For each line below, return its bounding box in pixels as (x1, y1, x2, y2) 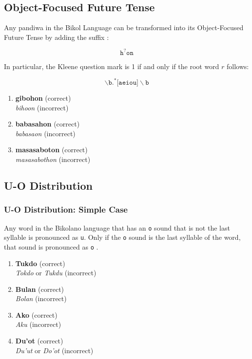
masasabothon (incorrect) (15, 154, 91, 164)
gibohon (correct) (15, 92, 71, 103)
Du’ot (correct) (15, 336, 63, 346)
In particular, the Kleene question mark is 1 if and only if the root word (4, 61, 219, 71)
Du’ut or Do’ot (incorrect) (15, 345, 94, 355)
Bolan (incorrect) (15, 293, 67, 304)
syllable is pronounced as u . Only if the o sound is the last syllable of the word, (4, 232, 241, 242)
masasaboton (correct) (15, 144, 88, 155)
